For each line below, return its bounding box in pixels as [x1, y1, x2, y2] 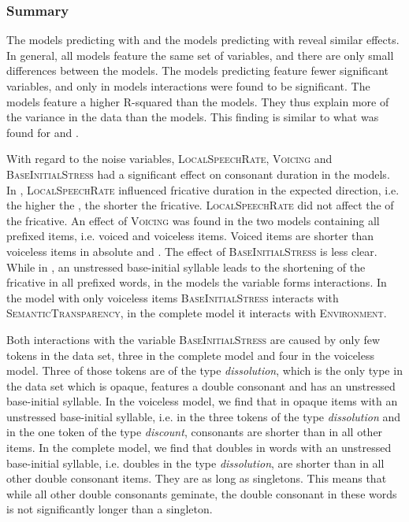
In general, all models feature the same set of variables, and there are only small [6, 46, 394, 63]
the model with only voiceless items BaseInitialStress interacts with [6, 289, 339, 305]
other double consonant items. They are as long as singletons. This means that [6, 470, 387, 487]
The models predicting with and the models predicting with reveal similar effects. [6, 31, 400, 48]
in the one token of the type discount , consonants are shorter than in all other [6, 424, 383, 440]
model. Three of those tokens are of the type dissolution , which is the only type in [6, 362, 403, 379]
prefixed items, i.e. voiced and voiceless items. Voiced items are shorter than [6, 228, 374, 244]
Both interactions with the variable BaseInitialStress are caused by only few [6, 331, 381, 347]
